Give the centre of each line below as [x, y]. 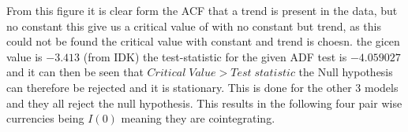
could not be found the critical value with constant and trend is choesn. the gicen [203, 41]
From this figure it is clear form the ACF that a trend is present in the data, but [202, 10]
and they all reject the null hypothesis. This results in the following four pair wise [204, 103]
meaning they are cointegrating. [198, 118]
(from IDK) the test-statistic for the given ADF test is [215, 56]
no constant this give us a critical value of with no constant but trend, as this [194, 26]
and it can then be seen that [75, 72]
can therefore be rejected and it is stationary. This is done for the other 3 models [202, 87]
